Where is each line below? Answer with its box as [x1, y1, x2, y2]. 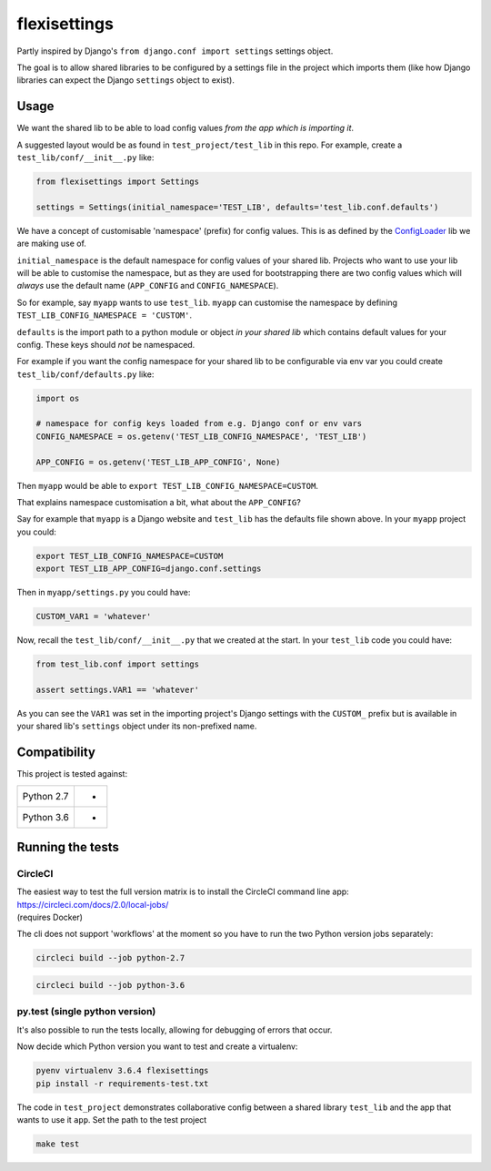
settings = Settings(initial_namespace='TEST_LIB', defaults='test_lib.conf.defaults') [35, 201, 439, 212]
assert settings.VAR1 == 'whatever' [35, 684, 200, 695]
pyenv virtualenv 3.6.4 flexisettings [35, 1065, 209, 1076]
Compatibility [16, 745, 95, 760]
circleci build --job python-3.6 [35, 980, 185, 991]
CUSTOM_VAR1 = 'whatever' [35, 611, 152, 622]
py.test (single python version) [16, 1005, 156, 1018]
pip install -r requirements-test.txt [35, 1078, 209, 1088]
